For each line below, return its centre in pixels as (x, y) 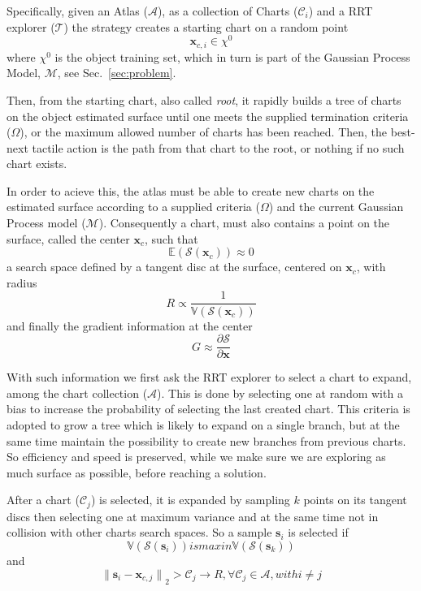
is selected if (318, 532)
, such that (171, 238)
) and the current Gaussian (336, 207)
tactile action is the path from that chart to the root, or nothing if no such (218, 147)
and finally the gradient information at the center (130, 325)
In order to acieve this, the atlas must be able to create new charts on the (191, 190)
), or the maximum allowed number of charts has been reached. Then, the (204, 132)
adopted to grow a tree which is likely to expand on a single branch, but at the (203, 424)
